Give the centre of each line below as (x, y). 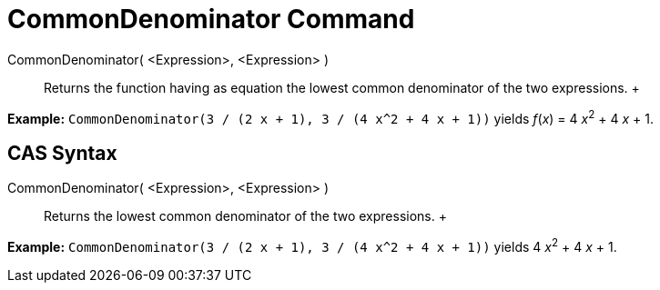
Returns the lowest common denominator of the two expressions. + (245, 216)
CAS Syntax (62, 153)
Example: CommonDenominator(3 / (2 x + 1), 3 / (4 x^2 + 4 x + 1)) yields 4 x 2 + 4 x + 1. (312, 245)
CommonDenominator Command (211, 19)
